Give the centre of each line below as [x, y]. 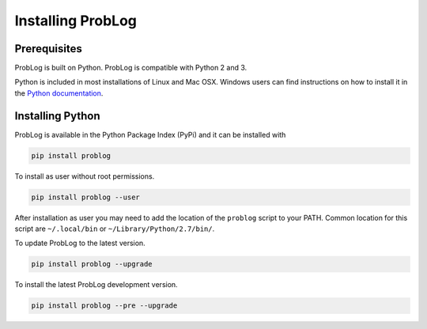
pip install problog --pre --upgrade [104, 306]
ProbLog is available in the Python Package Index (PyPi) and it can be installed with [150, 134]
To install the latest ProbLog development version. [96, 285]
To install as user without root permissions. [85, 176]
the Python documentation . [59, 93]
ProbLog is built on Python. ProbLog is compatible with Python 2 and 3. [131, 68]
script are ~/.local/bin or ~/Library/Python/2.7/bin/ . [115, 229]
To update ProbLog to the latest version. [80, 243]
